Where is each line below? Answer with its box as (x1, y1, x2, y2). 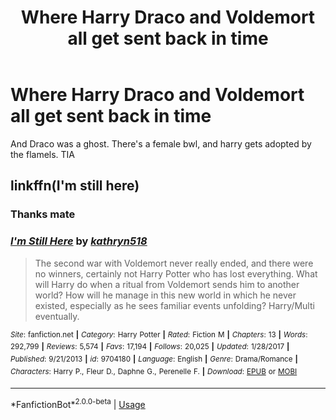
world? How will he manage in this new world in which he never (34, 289, 297, 301)
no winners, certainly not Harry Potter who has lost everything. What (34, 267, 318, 280)
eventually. (34, 310, 80, 322)
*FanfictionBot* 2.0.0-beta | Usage (10, 397, 146, 410)
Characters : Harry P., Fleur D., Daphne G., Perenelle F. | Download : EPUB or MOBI (10, 366, 298, 376)
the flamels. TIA (10, 148, 76, 160)
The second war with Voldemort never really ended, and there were (34, 257, 314, 269)
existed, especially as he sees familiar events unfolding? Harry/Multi (34, 299, 315, 311)
